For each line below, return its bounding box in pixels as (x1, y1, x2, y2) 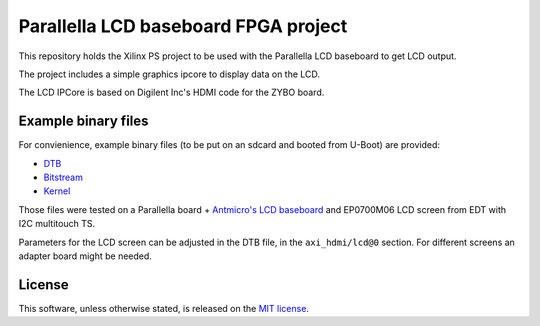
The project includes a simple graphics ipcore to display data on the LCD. (18, 68, 320, 80)
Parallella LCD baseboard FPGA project (18, 15, 348, 37)
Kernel (43, 185, 71, 197)
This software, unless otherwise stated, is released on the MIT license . (18, 302, 310, 314)
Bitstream (43, 171, 84, 184)
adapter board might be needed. (18, 250, 152, 262)
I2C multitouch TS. (18, 218, 95, 230)
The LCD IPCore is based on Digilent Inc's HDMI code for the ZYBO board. (18, 86, 325, 99)
